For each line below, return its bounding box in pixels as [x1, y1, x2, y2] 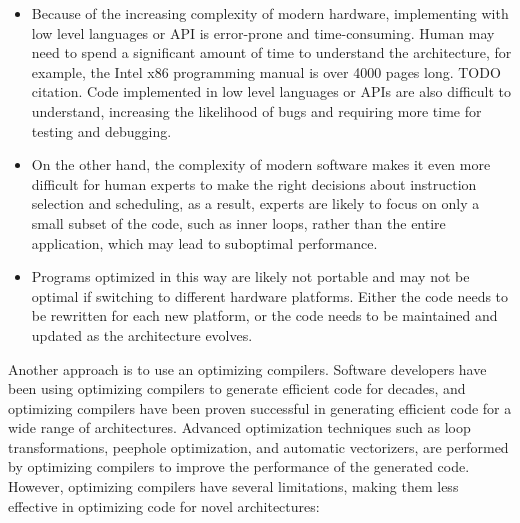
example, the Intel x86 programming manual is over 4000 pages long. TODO [31, 61, 501, 82]
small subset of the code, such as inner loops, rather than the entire [31, 212, 446, 233]
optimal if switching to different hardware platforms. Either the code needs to [31, 285, 509, 306]
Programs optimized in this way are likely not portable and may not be [31, 266, 470, 287]
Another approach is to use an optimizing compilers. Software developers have [8, 358, 487, 379]
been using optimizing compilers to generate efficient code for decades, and [8, 378, 466, 399]
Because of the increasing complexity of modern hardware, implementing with [31, 3, 509, 23]
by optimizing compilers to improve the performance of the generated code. [8, 456, 470, 477]
